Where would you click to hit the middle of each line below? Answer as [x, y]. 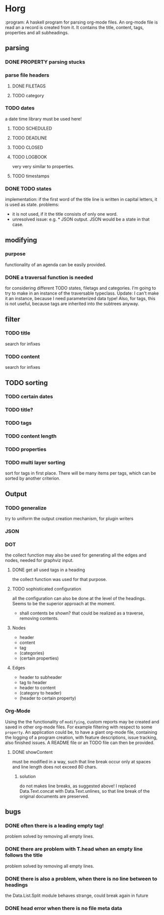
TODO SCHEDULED [32, 128]
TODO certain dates [29, 397]
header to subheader [41, 677]
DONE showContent [32, 752]
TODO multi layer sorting [35, 463]
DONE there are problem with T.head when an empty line [74, 849]
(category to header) [40, 693]
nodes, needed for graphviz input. [39, 560]
